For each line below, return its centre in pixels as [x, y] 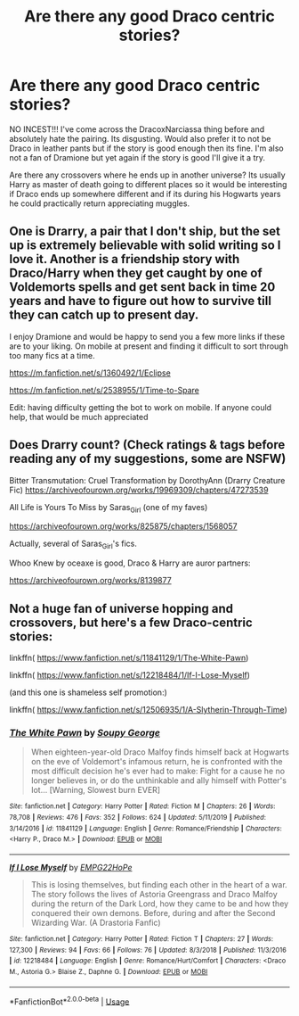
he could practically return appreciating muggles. [99, 203]
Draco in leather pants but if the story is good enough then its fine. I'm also [146, 148]
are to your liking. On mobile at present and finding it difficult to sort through [149, 346]
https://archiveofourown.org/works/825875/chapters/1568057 [123, 526]
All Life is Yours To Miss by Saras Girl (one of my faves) [109, 508]
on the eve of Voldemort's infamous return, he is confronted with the [157, 762]
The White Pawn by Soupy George [85, 732]
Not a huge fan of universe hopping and [121, 608]
